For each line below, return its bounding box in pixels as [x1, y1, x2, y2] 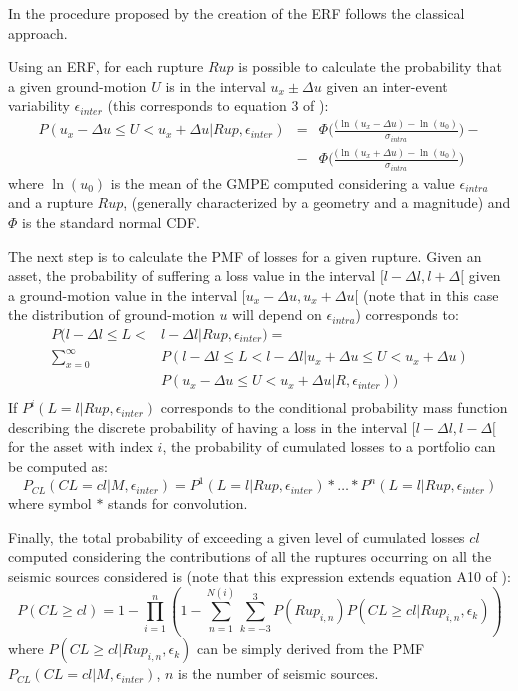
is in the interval [165, 75, 266, 96]
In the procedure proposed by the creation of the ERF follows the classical [8, 3, 465, 23]
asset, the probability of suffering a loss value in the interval [8, 265, 376, 286]
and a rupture [8, 192, 93, 213]
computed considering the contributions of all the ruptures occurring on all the [8, 546, 492, 567]
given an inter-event [326, 75, 448, 96]
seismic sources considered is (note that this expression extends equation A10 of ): [8, 565, 511, 586]
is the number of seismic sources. [178, 663, 379, 684]
